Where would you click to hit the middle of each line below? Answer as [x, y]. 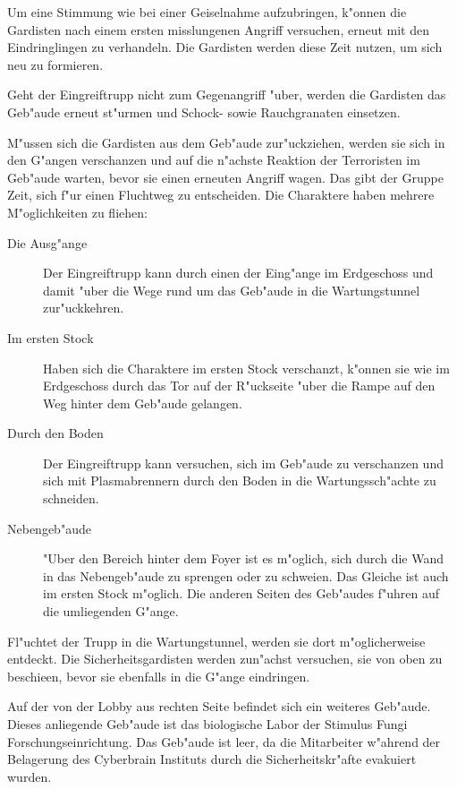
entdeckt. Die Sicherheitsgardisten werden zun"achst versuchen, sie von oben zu [225, 659]
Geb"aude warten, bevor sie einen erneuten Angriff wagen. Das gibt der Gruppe [225, 177]
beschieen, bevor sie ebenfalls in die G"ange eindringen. [159, 676]
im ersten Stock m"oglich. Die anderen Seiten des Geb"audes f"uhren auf [241, 593]
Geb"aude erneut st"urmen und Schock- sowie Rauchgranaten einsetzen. [204, 111]
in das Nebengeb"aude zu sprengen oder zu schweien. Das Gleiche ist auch [246, 575]
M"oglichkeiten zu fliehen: [77, 212]
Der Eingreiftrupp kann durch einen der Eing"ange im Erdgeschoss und [238, 273]
